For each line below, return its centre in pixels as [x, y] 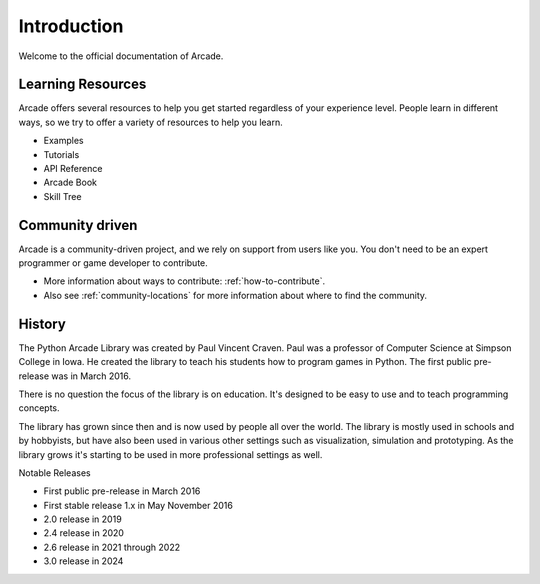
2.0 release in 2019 [82, 519]
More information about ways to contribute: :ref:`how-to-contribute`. [184, 281]
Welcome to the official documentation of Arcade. [121, 56]
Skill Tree [62, 196]
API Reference [73, 169]
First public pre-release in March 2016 [122, 491]
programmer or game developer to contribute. [113, 263]
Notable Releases [54, 472]
